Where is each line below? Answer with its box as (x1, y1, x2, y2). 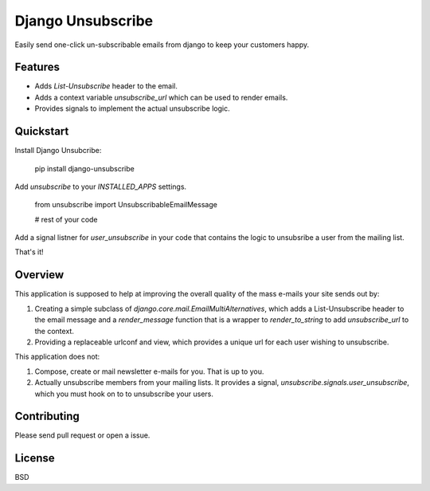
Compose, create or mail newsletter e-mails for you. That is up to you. (34, 367, 264, 376)
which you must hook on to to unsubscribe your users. (34, 389, 214, 399)
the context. (34, 326, 75, 336)
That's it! (14, 247, 44, 257)
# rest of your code (34, 214, 99, 224)
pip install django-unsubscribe (34, 163, 135, 173)
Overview (14, 268, 64, 282)
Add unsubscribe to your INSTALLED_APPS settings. (14, 182, 187, 191)
